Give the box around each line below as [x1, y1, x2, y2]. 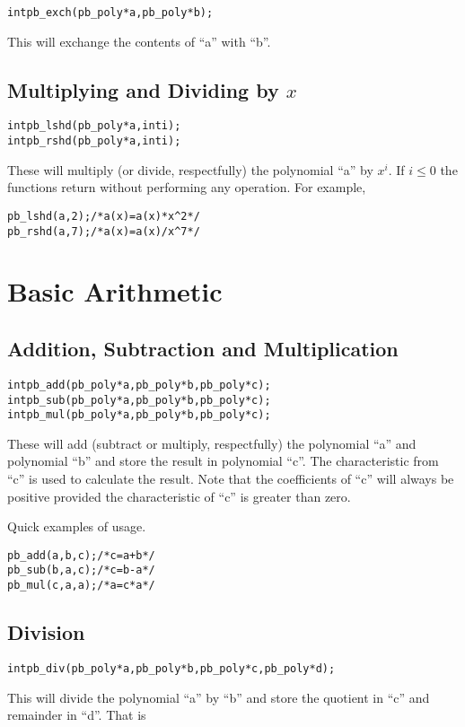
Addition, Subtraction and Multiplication [7, 335, 399, 363]
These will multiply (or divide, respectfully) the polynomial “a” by [7, 160, 373, 179]
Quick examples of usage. [7, 517, 146, 536]
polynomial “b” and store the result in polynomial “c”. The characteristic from [7, 451, 439, 470]
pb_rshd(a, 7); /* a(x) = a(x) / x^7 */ [7, 224, 200, 238]
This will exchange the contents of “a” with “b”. [7, 31, 271, 50]
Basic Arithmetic [7, 273, 223, 310]
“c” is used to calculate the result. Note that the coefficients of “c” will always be [7, 469, 454, 487]
